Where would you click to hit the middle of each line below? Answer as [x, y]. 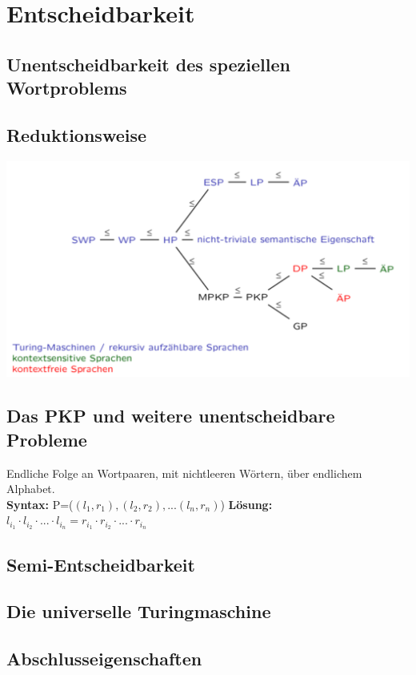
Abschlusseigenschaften [104, 659]
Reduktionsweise [77, 134]
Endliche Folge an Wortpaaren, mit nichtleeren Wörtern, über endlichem [184, 473]
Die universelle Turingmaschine [139, 611]
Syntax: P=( [40, 504]
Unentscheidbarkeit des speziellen [148, 64]
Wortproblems [67, 88]
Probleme [47, 439]
